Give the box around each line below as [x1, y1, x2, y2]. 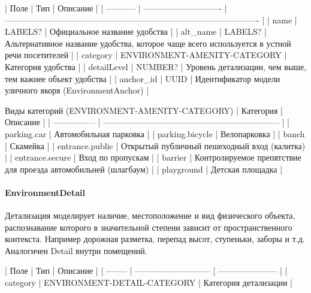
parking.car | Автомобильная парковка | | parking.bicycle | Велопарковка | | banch [5, 127, 305, 140]
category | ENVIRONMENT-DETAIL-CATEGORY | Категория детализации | [5, 276, 293, 289]
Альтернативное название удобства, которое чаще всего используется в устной [5, 37, 291, 49]
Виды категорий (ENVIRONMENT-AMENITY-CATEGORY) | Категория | [5, 104, 283, 116]
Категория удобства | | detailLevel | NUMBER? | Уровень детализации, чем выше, [5, 60, 307, 73]
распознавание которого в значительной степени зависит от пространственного [5, 220, 292, 233]
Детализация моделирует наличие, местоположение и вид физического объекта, [5, 209, 295, 222]
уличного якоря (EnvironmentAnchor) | [5, 84, 149, 96]
